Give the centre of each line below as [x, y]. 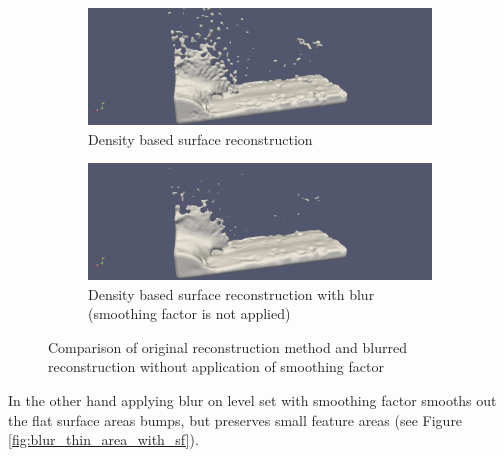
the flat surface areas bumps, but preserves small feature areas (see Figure [235, 419]
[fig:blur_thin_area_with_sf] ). [103, 439]
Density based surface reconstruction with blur [231, 293]
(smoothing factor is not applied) [189, 313]
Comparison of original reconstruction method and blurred [228, 346]
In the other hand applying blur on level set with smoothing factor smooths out [252, 399]
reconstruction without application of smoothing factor [216, 366]
